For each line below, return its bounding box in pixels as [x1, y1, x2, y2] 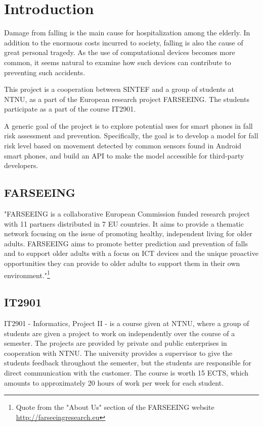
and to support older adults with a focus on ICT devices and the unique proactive [4, 248, 258, 258]
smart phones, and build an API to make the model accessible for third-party [4, 150, 244, 161]
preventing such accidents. [4, 67, 85, 77]
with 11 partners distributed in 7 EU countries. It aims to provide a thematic [4, 218, 244, 229]
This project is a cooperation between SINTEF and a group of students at [4, 84, 235, 94]
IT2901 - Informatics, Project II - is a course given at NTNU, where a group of [4, 318, 249, 329]
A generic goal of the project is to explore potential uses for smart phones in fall [4, 120, 253, 131]
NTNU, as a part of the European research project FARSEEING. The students [4, 93, 249, 104]
